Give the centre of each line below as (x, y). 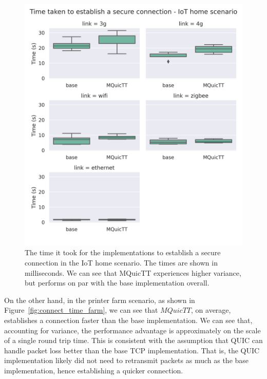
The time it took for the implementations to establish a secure (123, 252)
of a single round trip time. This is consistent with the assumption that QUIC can (133, 340)
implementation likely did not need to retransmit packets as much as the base (127, 360)
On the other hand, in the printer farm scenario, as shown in (100, 300)
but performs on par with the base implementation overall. (117, 283)
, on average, (211, 310)
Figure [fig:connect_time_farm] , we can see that (81, 310)
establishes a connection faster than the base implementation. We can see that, (128, 320)
